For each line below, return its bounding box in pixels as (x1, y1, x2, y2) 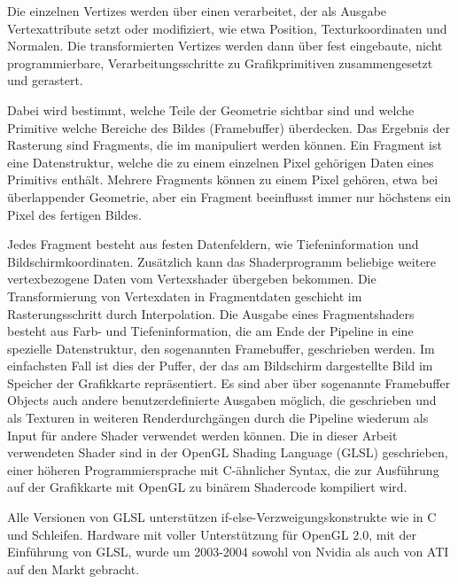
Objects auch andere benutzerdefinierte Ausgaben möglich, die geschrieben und (7, 391, 437, 409)
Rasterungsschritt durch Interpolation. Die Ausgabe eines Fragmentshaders (7, 304, 415, 323)
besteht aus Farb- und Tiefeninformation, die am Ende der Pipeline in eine (7, 322, 414, 340)
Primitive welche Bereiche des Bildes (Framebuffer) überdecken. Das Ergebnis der (7, 118, 450, 136)
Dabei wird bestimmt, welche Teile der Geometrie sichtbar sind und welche (7, 100, 415, 119)
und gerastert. (7, 71, 83, 90)
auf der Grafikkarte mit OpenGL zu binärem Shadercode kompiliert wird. (7, 478, 408, 496)
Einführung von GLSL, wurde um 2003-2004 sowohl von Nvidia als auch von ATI (7, 542, 449, 561)
